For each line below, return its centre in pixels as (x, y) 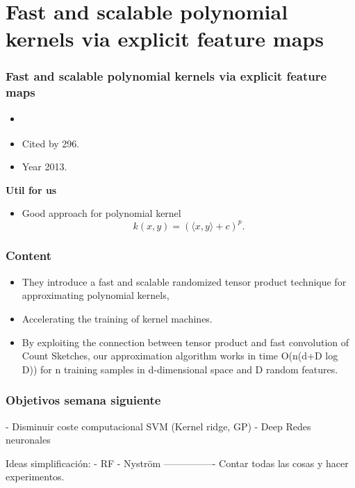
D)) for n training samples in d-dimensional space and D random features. (180, 369)
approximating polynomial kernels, (96, 295)
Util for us (31, 189)
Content (29, 255)
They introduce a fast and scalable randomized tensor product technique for (184, 281)
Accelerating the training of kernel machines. (117, 318)
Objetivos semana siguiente (83, 400)
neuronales (28, 440)
